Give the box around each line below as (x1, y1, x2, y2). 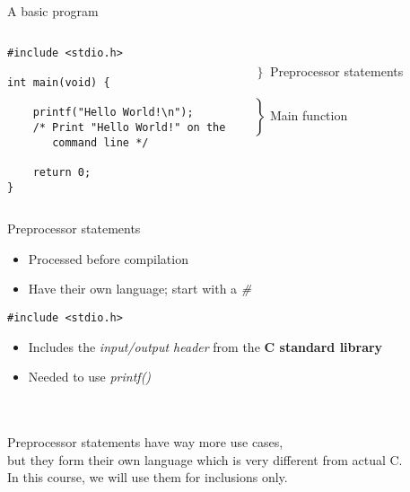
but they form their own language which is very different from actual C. (7, 450, 403, 469)
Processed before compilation (28, 249, 188, 268)
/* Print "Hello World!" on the (32, 120, 226, 134)
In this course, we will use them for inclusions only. (7, 468, 288, 487)
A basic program (7, 2, 99, 20)
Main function (269, 106, 348, 125)
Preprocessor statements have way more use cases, (7, 432, 284, 451)
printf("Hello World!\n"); (32, 106, 194, 119)
